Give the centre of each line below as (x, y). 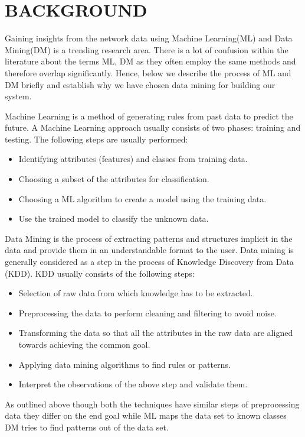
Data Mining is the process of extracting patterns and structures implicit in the (149, 238)
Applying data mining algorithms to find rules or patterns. (124, 364)
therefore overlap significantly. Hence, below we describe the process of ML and (148, 72)
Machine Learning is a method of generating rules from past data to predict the (149, 116)
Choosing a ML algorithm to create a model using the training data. (142, 198)
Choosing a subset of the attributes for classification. (114, 179)
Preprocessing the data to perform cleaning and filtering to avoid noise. (147, 313)
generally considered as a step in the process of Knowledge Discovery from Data (149, 262)
